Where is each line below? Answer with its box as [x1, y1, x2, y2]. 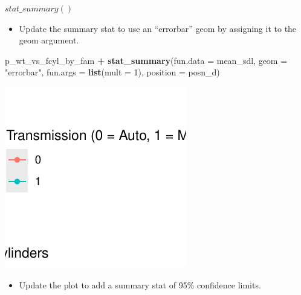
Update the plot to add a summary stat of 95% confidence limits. [19, 278, 261, 291]
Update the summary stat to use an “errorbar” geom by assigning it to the [19, 22, 297, 34]
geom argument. [19, 34, 79, 46]
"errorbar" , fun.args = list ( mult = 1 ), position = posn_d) [5, 66, 220, 78]
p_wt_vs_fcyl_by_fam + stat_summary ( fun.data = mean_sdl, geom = [5, 54, 288, 66]
